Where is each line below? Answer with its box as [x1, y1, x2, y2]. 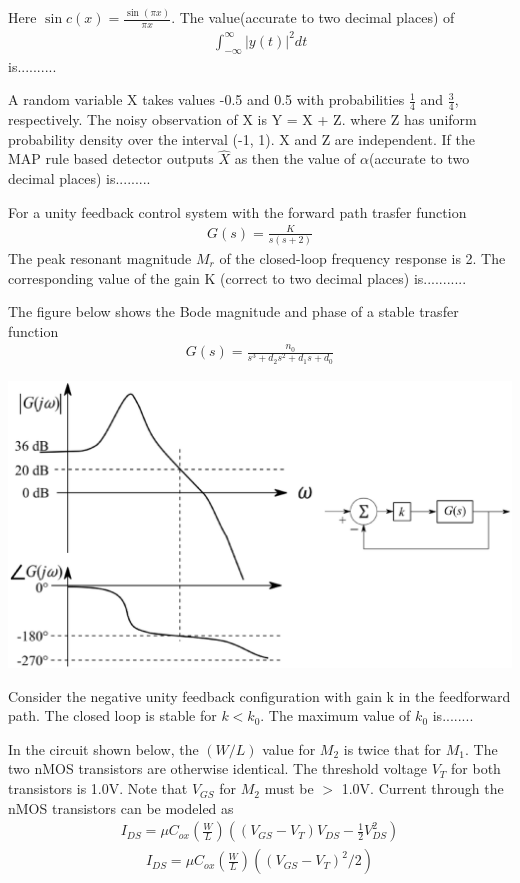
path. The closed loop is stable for [8, 705, 217, 726]
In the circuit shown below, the [8, 738, 199, 759]
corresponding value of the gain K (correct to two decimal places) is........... [8, 267, 467, 288]
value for [262, 738, 316, 759]
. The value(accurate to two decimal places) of [171, 7, 455, 28]
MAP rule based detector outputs [8, 148, 214, 169]
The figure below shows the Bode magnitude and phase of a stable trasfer [8, 301, 459, 322]
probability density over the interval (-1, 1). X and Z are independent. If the [8, 128, 475, 149]
